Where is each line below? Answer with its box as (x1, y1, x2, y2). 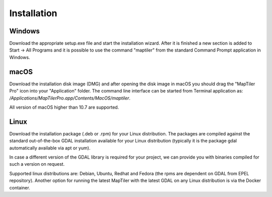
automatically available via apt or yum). (9, 144, 91, 151)
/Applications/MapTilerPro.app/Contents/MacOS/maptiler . (9, 95, 131, 101)
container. (9, 184, 30, 190)
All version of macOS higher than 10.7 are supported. (9, 104, 119, 110)
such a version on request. (9, 161, 65, 167)
